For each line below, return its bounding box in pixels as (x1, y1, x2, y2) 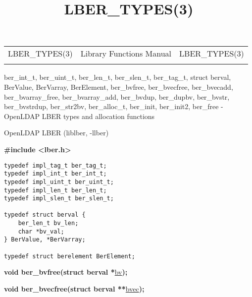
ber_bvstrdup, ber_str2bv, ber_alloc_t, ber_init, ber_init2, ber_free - (4, 101, 223, 112)
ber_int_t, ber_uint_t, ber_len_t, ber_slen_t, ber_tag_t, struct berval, (4, 72, 231, 82)
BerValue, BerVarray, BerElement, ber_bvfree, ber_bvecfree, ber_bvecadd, (4, 81, 233, 92)
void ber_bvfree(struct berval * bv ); (4, 267, 128, 277)
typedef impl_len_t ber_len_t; (4, 186, 107, 194)
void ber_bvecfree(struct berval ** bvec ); (4, 284, 145, 294)
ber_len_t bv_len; (18, 220, 79, 227)
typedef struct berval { (4, 211, 86, 219)
